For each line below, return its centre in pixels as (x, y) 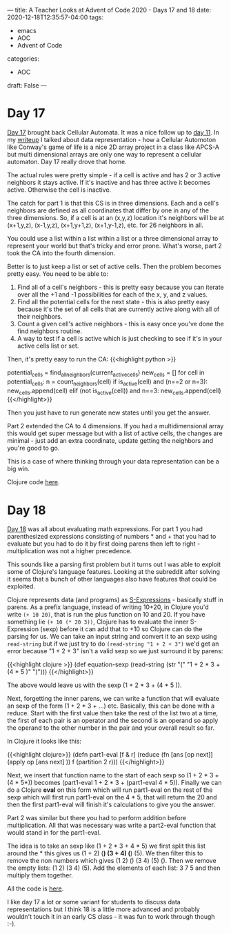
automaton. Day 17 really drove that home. (67, 161)
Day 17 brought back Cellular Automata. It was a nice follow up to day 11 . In (113, 132)
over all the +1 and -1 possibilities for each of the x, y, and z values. (112, 294)
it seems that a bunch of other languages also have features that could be (112, 579)
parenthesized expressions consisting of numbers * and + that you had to (112, 537)
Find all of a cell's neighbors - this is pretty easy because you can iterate (120, 287)
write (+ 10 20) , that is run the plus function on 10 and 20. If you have (106, 615)
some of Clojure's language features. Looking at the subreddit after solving (114, 572)
